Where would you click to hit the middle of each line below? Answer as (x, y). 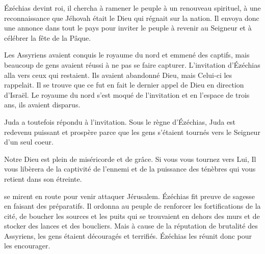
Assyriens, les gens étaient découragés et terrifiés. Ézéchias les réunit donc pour (128, 235)
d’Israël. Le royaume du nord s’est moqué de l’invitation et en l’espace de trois (127, 94)
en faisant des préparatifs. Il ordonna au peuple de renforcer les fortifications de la (132, 206)
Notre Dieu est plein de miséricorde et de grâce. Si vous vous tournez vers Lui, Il (130, 159)
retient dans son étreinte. (43, 178)
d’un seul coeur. (29, 142)
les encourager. (27, 246)
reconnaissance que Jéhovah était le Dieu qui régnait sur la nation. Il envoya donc (132, 18)
